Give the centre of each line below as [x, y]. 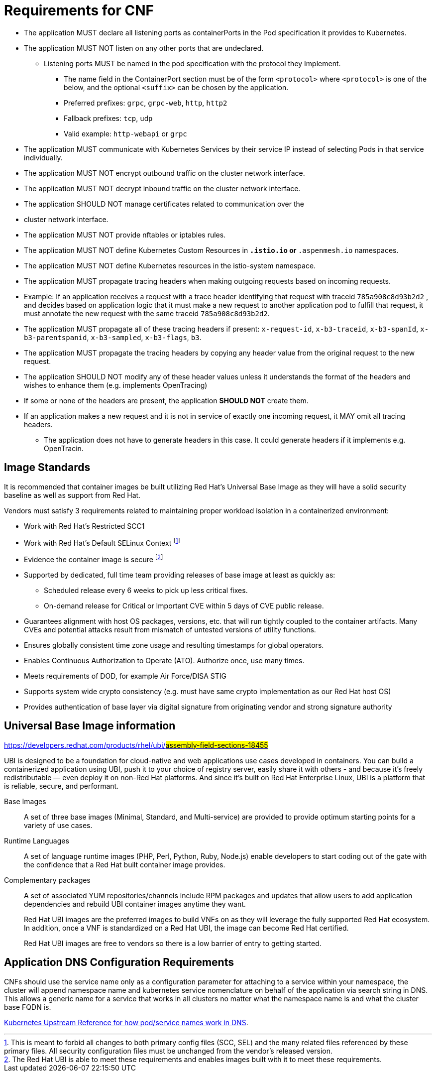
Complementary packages [47, 880]
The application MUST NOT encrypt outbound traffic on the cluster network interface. [164, 173]
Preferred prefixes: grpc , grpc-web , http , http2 [146, 103]
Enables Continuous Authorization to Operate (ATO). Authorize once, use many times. [164, 660]
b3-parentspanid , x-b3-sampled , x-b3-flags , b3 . [113, 337]
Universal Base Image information [90, 726]
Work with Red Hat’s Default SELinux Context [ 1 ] [102, 542]
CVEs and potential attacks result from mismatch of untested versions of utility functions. [170, 629]
